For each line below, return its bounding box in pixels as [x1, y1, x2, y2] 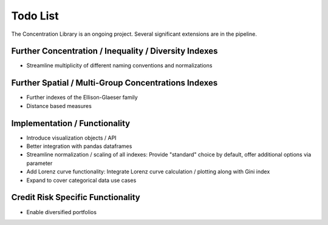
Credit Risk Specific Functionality [11, 192, 140, 203]
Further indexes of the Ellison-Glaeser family [26, 94, 138, 101]
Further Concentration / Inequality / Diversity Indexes [11, 46, 218, 56]
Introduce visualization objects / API [26, 134, 117, 141]
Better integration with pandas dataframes [26, 143, 132, 150]
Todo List [11, 9, 59, 22]
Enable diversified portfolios [26, 208, 97, 215]
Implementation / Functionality [11, 118, 131, 129]
